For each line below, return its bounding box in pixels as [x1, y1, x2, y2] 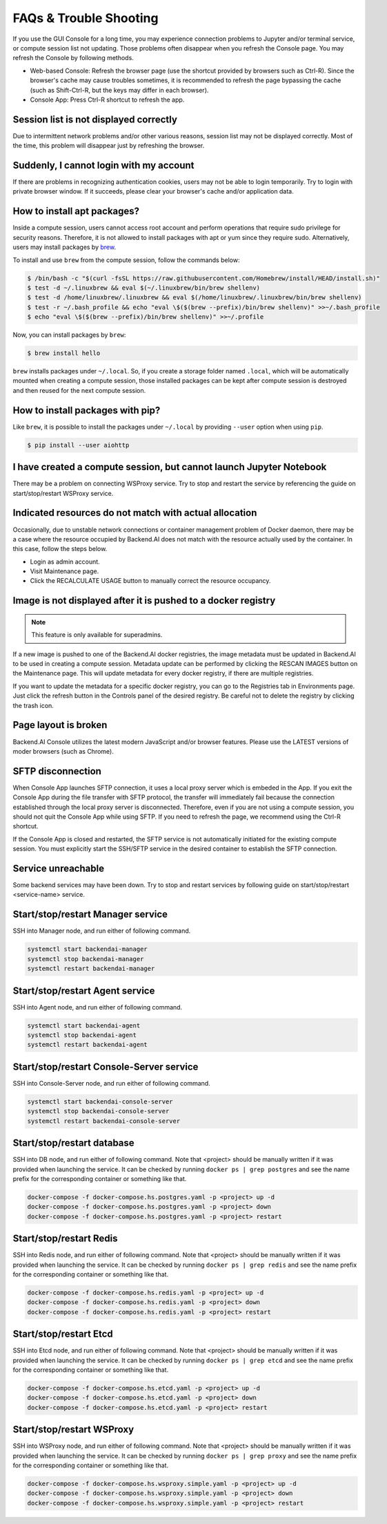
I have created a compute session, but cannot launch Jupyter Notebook [12, 461, 327, 473]
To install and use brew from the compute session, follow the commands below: [12, 256, 240, 264]
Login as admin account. [30, 557, 100, 566]
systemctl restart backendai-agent [27, 1041, 148, 1049]
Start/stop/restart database [12, 1137, 135, 1149]
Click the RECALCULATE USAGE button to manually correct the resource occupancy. [30, 577, 271, 585]
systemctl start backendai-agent [27, 1021, 141, 1030]
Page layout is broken [12, 719, 108, 731]
